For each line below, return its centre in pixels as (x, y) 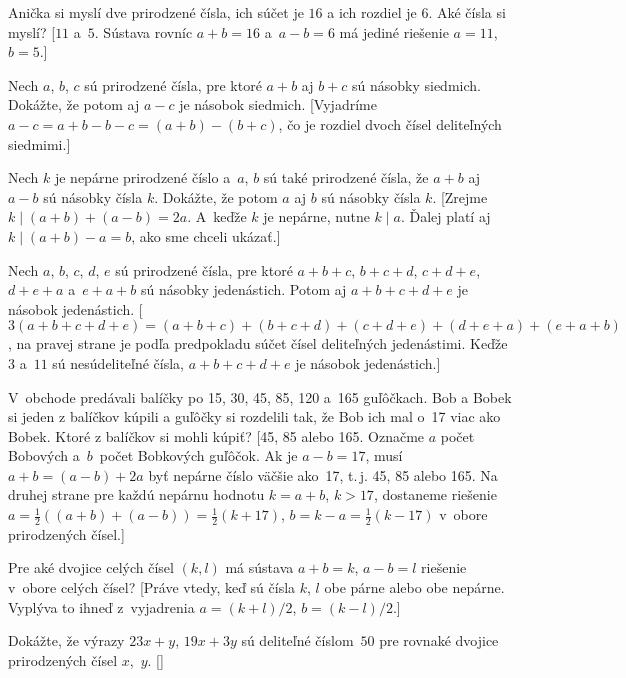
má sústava (259, 567)
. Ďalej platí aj (445, 216)
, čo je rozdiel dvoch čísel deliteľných (390, 123)
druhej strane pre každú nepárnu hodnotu (136, 494)
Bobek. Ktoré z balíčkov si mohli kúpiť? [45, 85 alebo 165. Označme (216, 435)
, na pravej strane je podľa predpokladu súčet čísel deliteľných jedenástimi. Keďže (258, 343)
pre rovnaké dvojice (439, 640)
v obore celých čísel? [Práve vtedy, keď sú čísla (152, 587)
